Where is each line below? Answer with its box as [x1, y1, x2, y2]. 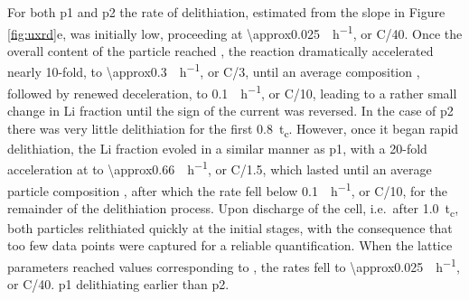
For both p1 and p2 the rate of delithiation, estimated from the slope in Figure [7, 3, 446, 21]
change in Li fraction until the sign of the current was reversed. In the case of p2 [7, 100, 454, 119]
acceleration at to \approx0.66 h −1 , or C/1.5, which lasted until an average [7, 157, 432, 178]
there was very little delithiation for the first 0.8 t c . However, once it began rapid [7, 118, 459, 140]
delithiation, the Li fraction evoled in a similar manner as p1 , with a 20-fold [7, 138, 427, 157]
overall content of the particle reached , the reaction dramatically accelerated [7, 41, 434, 60]
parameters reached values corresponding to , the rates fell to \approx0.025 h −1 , [7, 255, 460, 276]
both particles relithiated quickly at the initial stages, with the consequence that [7, 218, 453, 237]
